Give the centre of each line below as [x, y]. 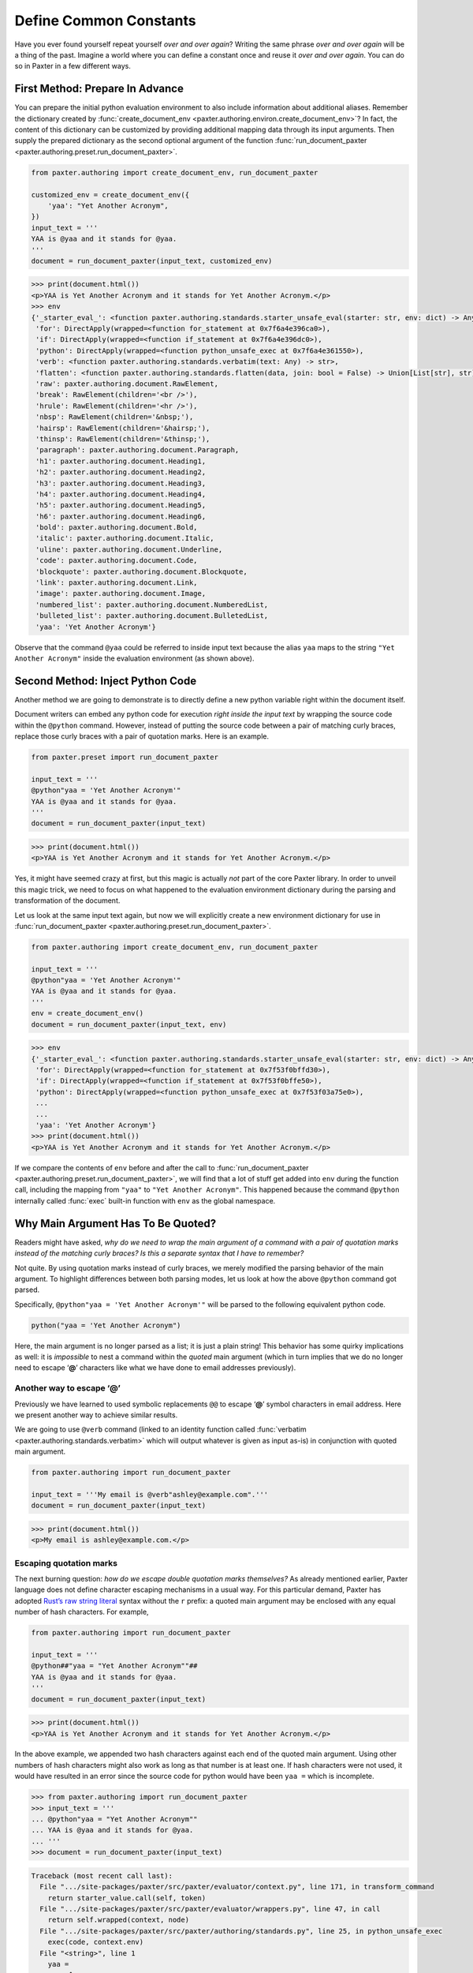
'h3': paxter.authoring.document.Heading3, [121, 483]
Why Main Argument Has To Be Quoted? [115, 1223]
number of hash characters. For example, [82, 1612]
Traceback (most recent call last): [102, 1876]
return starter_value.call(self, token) [127, 1898]
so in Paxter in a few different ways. [73, 66]
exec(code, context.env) [96, 1942]
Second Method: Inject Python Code [106, 681]
